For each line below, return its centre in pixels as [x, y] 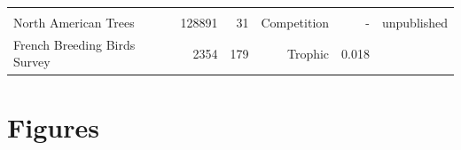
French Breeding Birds [74, 44]
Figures [53, 126]
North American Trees [74, 22]
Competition [295, 22]
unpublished [414, 22]
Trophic [308, 53]
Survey [32, 62]
